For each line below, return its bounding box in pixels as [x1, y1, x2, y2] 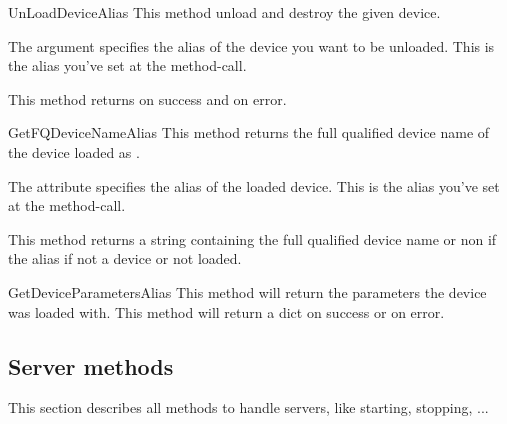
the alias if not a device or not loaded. [8, 248, 242, 269]
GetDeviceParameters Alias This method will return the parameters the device [8, 281, 487, 302]
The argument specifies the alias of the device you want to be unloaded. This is [8, 35, 495, 56]
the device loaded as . [8, 141, 140, 162]
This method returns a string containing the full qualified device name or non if [8, 228, 497, 249]
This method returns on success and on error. [8, 88, 287, 109]
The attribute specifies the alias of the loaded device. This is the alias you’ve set [8, 175, 500, 196]
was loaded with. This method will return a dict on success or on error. [8, 301, 445, 322]
